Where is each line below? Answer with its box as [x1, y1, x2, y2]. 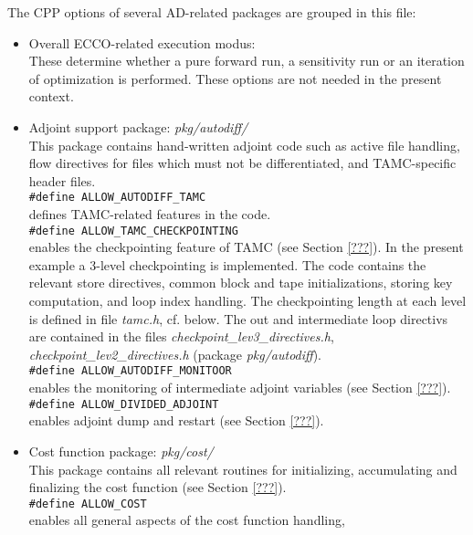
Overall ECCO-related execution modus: [28, 33, 256, 52]
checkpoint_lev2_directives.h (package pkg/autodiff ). [28, 344, 321, 363]
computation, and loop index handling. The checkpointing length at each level [28, 291, 467, 310]
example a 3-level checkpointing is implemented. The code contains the [28, 255, 426, 274]
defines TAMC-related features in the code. [28, 205, 271, 223]
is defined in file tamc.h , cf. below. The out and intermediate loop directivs [28, 309, 448, 328]
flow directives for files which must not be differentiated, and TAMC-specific [28, 153, 457, 173]
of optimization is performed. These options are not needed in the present [28, 68, 442, 88]
